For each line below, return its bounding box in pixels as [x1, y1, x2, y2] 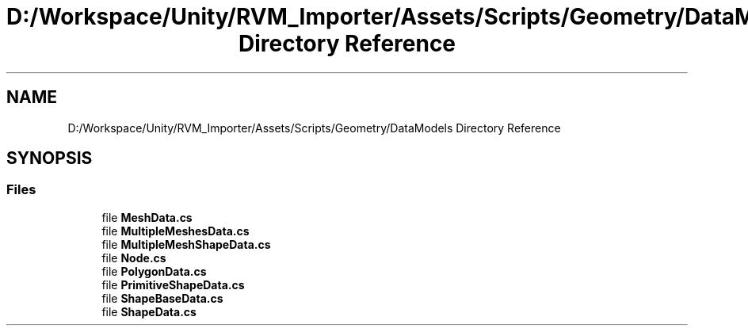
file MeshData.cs [101, 210, 193, 224]
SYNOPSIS [6, 148, 93, 169]
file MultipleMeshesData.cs [101, 223, 250, 238]
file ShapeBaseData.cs [101, 291, 223, 305]
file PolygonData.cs [101, 264, 207, 278]
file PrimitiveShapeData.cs [101, 277, 245, 292]
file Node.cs [101, 250, 166, 265]
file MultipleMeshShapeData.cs [101, 237, 271, 251]
